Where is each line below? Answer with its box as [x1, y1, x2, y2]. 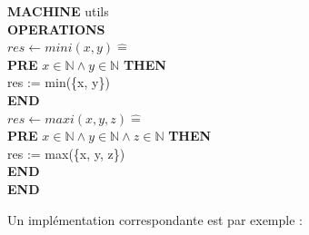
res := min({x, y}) [7, 73, 110, 92]
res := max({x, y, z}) [7, 143, 125, 162]
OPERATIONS [7, 19, 105, 38]
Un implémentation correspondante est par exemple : [7, 210, 303, 229]
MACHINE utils [7, 2, 109, 20]
